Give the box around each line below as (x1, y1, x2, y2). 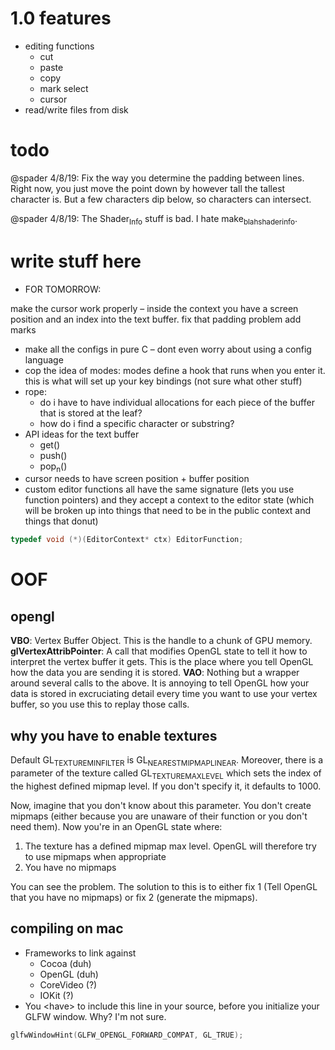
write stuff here (10, 250, 142, 272)
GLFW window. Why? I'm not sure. (24, 1010, 167, 1022)
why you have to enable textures (10, 727, 218, 744)
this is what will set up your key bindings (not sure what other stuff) (24, 375, 303, 387)
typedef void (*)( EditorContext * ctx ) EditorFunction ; (10, 535, 244, 545)
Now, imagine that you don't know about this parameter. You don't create (10, 799, 312, 811)
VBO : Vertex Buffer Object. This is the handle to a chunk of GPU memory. (10, 635, 313, 647)
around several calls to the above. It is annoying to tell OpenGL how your (10, 677, 310, 689)
